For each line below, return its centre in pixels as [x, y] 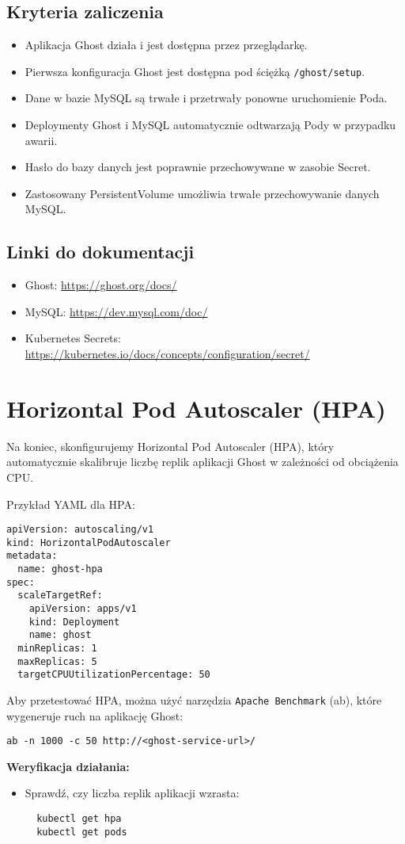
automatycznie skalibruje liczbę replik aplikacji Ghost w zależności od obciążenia [202, 462]
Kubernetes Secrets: [73, 338]
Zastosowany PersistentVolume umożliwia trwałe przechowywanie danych [202, 193]
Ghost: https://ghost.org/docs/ [101, 285]
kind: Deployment [74, 622]
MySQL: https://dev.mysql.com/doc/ [116, 311]
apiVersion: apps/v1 [83, 609]
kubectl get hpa [79, 819]
